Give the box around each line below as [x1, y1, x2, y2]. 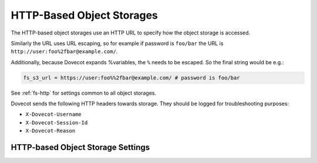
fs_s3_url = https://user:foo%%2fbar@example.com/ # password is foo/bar [23, 74, 240, 81]
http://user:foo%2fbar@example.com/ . [11, 48, 118, 55]
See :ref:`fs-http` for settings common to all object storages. [11, 89, 157, 96]
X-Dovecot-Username [25, 111, 82, 118]
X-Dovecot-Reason [25, 127, 76, 134]
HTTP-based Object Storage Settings [11, 143, 150, 152]
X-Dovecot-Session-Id [25, 119, 88, 126]
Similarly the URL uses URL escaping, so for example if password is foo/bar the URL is [11, 40, 224, 47]
